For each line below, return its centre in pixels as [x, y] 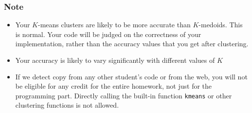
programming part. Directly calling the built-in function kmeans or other [124, 95]
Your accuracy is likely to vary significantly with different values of [115, 60]
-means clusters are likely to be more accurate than [114, 25]
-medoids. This [221, 25]
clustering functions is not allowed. [67, 105]
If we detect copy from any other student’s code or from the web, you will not [131, 76]
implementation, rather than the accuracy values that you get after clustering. [132, 44]
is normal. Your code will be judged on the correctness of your [108, 34]
